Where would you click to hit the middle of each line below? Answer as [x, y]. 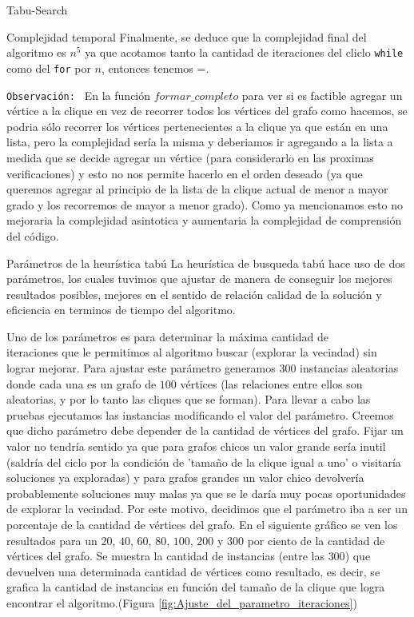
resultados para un [52, 540]
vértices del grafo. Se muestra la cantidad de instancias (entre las [165, 556]
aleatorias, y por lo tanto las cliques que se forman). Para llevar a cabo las [189, 399]
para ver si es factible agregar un [322, 95]
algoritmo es [36, 52]
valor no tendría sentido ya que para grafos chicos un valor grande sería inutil [196, 446]
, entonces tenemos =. [155, 68]
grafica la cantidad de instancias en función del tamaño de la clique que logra [196, 587]
